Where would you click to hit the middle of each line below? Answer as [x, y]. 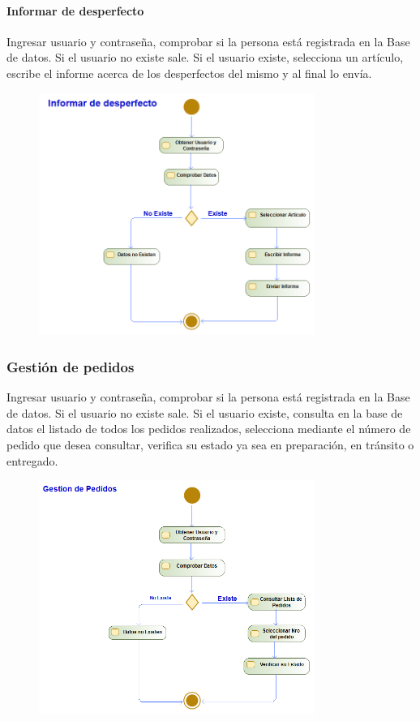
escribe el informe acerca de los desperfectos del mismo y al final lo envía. [189, 73]
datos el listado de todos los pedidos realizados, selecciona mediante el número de [209, 429]
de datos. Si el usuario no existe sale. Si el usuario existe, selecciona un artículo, [205, 57]
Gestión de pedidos [71, 366]
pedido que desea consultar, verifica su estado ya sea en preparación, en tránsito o [210, 445]
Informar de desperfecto [75, 10]
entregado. [32, 460]
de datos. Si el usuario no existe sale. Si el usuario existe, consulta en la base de [205, 412]
